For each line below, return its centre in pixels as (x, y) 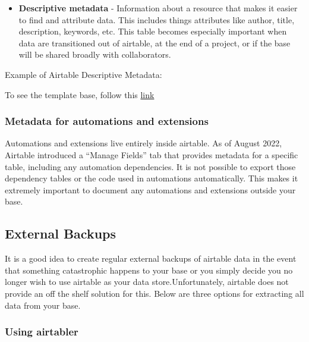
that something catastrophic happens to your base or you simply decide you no (149, 270)
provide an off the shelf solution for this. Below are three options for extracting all (154, 293)
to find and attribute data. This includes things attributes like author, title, (157, 19)
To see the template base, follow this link (80, 94)
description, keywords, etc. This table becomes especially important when (153, 31)
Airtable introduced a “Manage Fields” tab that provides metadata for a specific (152, 154)
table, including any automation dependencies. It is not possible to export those (150, 166)
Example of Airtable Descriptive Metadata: (83, 74)
